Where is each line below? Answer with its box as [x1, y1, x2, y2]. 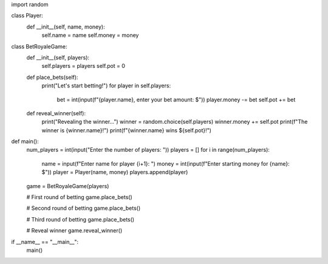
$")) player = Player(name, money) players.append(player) [41, 169, 188, 176]
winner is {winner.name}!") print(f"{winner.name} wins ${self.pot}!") [41, 126, 212, 134]
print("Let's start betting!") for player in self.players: [41, 82, 171, 89]
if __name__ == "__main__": [11, 238, 79, 245]
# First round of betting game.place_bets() [26, 194, 133, 201]
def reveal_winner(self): [26, 109, 86, 117]
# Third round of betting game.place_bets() [26, 215, 135, 223]
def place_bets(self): [26, 73, 78, 81]
